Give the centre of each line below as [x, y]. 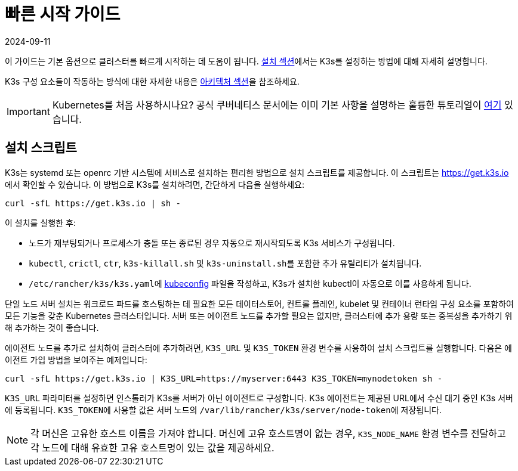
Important [28, 111]
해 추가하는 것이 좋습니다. [52, 327]
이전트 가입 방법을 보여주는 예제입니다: [76, 360]
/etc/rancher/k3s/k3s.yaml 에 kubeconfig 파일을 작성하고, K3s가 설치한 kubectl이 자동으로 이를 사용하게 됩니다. [250, 283]
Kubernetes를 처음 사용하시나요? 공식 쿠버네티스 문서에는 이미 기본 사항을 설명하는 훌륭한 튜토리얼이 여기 [277, 105]
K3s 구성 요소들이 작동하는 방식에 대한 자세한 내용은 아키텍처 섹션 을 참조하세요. [152, 81]
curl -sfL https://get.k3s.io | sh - [93, 203]
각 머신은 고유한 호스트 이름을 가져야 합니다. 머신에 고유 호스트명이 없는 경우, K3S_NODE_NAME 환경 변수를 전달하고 [268, 433]
